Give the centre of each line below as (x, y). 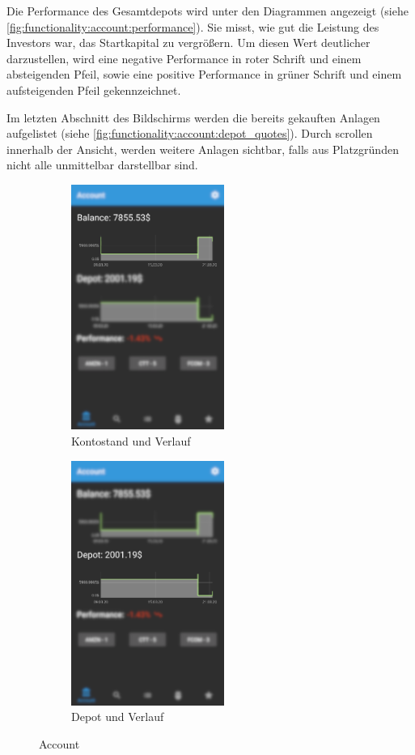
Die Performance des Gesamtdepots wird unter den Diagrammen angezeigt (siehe (207, 11)
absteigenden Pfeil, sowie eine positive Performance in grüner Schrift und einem (204, 74)
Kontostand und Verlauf (131, 440)
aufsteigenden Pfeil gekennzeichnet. (94, 90)
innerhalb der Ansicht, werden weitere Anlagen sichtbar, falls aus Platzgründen (203, 149)
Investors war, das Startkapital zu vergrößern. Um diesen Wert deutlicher (188, 43)
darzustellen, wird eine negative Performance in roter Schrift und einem (184, 58)
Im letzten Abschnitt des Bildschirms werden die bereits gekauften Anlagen (193, 117)
